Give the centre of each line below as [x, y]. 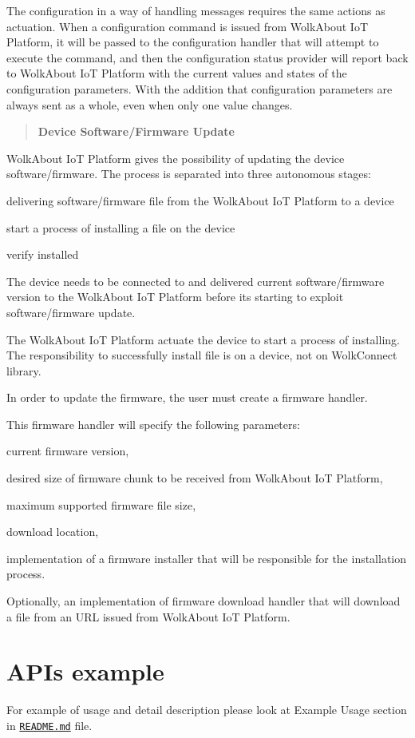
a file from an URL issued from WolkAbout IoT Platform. [148, 616]
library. [24, 370]
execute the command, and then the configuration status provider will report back [207, 57]
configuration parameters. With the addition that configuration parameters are [200, 88]
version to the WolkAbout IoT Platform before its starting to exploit [175, 297]
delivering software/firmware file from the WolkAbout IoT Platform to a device [200, 200]
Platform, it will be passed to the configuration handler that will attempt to [193, 42]
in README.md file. [49, 725]
